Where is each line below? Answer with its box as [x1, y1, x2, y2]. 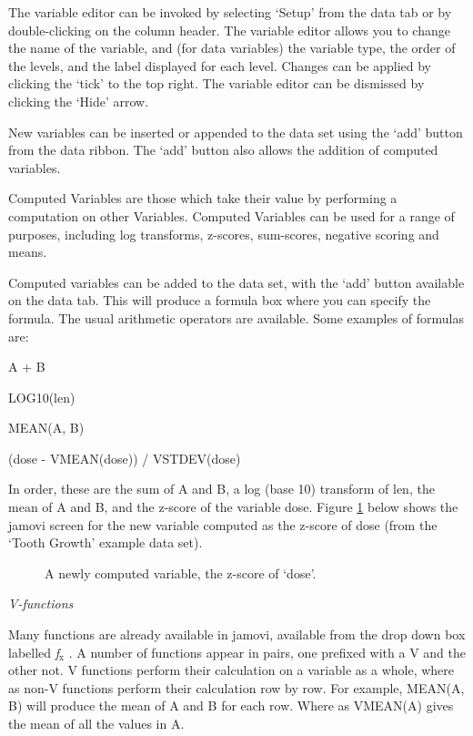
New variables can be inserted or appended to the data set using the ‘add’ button [8, 122, 463, 141]
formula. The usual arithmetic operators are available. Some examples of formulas [8, 308, 465, 327]
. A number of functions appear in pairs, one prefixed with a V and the [68, 642, 466, 661]
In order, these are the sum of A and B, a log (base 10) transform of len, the [8, 479, 435, 498]
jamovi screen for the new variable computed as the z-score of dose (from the [8, 515, 438, 534]
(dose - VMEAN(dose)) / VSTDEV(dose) [8, 448, 241, 467]
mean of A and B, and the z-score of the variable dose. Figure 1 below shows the [8, 497, 458, 516]
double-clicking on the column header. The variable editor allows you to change [8, 20, 450, 39]
